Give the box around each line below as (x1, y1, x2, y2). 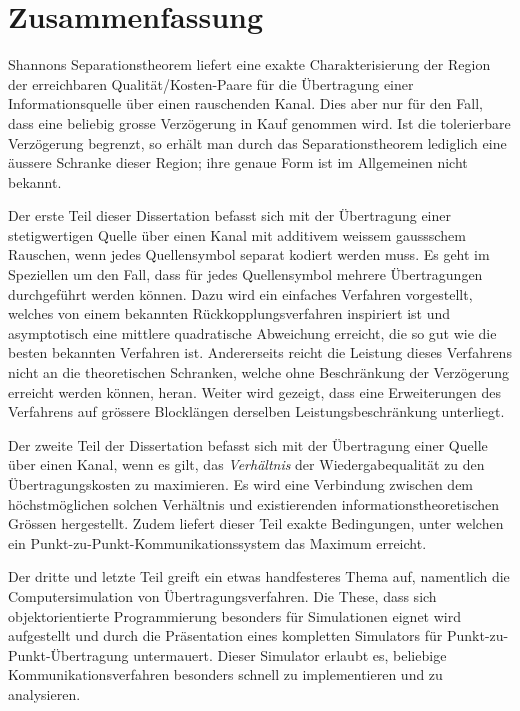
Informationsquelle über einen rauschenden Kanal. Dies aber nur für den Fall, (8, 93, 483, 114)
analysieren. (8, 683, 81, 704)
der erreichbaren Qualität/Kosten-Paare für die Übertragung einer (8, 73, 414, 94)
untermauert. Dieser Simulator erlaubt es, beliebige (133, 644, 447, 665)
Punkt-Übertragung (8, 644, 129, 665)
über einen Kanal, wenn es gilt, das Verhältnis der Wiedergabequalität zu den (8, 454, 485, 475)
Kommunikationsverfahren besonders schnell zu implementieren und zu (8, 664, 443, 685)
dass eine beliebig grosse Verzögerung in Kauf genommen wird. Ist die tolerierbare (8, 112, 511, 133)
